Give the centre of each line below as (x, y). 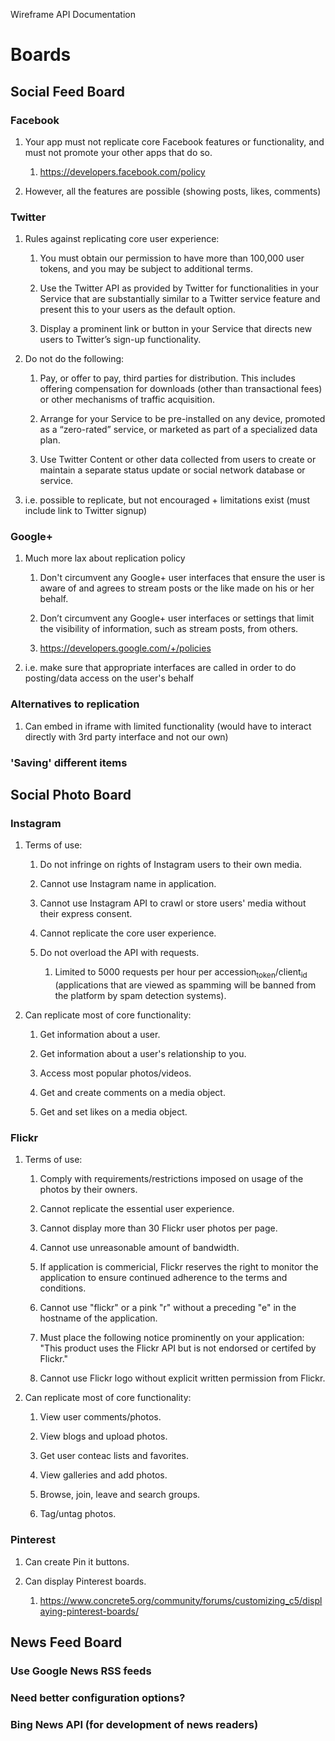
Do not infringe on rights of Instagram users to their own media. (171, 865)
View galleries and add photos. (103, 1475)
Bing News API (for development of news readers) (134, 1724)
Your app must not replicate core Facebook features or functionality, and (174, 141)
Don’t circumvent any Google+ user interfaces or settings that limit (177, 618)
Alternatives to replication (75, 704)
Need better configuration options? (98, 1697)
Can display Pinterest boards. (85, 1581)
